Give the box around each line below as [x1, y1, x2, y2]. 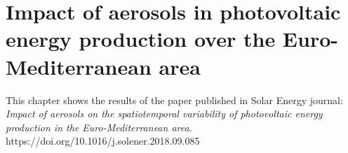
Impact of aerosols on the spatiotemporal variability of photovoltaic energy [6, 106, 323, 121]
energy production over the [6, 24, 276, 53]
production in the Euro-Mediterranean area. [6, 119, 192, 134]
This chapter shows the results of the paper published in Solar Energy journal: [6, 92, 343, 107]
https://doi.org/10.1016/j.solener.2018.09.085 [6, 133, 200, 148]
